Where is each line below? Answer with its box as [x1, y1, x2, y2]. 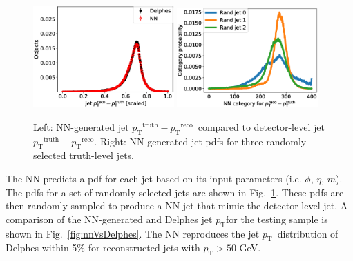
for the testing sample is [226, 211, 328, 226]
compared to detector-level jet [198, 119, 325, 134]
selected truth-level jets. [33, 148, 135, 163]
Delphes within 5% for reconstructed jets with [6, 240, 200, 255]
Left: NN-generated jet [33, 119, 129, 134]
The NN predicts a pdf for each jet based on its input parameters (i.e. [6, 171, 302, 186]
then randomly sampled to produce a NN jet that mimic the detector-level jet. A [6, 198, 348, 213]
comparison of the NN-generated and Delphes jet [6, 211, 213, 226]
